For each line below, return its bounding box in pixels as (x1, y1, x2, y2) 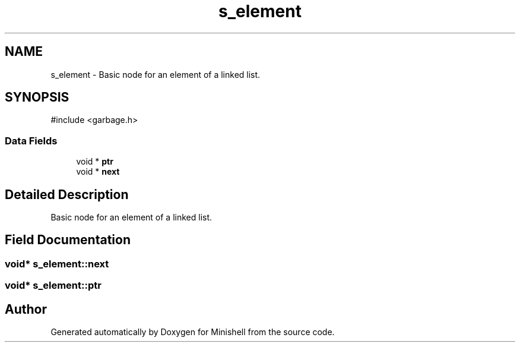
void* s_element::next (5, 257, 109, 270)
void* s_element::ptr (5, 279, 102, 292)
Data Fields (5, 134, 58, 147)
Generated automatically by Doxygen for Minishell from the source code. (50, 327, 335, 337)
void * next (76, 166, 120, 177)
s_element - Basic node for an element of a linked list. (50, 69, 261, 80)
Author (5, 301, 47, 317)
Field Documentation (5, 232, 131, 248)
